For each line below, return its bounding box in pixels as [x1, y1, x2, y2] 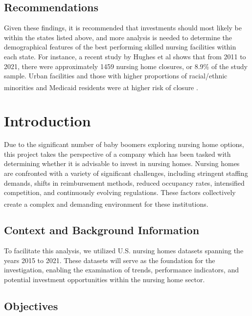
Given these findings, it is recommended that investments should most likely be [4, 23, 242, 33]
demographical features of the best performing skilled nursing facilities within [4, 42, 236, 52]
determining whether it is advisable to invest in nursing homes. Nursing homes [4, 158, 240, 169]
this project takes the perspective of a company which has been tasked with [4, 148, 231, 159]
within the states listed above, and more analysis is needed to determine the [4, 32, 232, 42]
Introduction [4, 111, 91, 131]
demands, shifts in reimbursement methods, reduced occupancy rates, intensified [4, 177, 245, 188]
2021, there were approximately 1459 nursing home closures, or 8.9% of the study [4, 61, 248, 71]
